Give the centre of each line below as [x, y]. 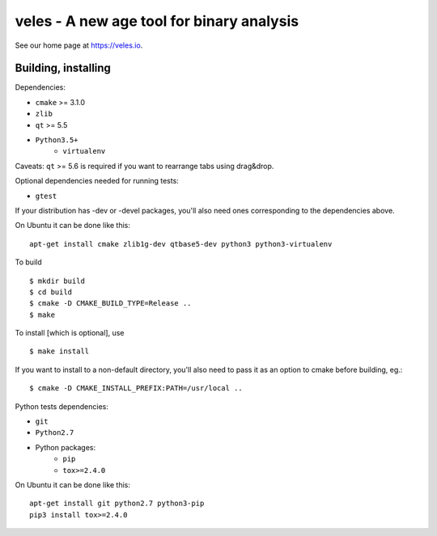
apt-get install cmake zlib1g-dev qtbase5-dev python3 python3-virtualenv [181, 244]
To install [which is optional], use [70, 333]
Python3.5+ [57, 140]
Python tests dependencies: [62, 406]
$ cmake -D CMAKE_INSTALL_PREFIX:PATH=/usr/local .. [136, 388]
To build [28, 262]
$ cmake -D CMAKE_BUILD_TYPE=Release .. [110, 304]
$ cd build [51, 292]
